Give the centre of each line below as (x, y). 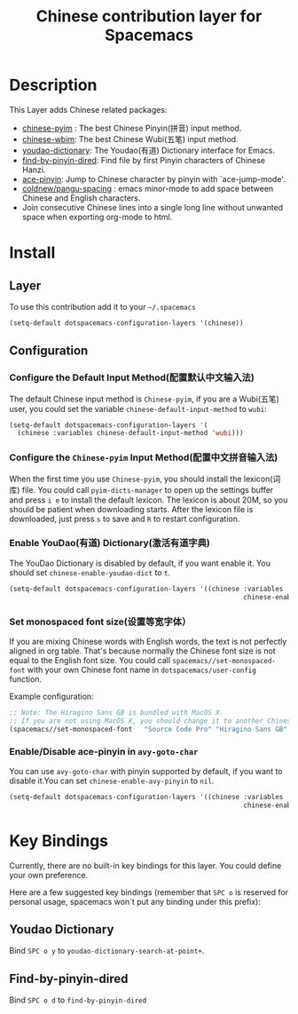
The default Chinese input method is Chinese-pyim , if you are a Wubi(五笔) (144, 399)
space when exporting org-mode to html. (97, 217)
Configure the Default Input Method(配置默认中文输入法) (132, 377)
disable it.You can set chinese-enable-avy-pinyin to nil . (112, 780)
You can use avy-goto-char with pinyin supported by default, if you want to (146, 771)
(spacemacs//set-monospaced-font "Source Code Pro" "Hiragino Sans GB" (149, 729)
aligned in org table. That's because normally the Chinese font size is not (143, 651)
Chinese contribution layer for (149, 16)
